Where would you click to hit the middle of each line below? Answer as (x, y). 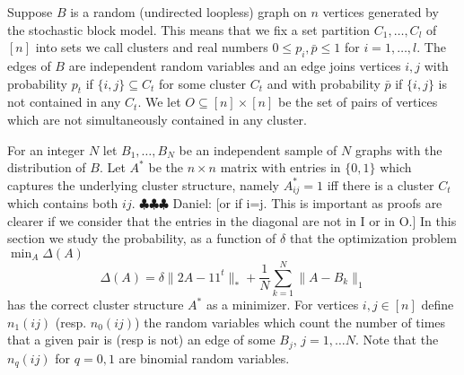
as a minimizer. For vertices (282, 305)
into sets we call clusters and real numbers (152, 47)
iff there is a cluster (381, 184)
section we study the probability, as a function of (142, 238)
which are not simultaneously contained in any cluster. (157, 119)
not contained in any (64, 102)
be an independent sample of (258, 149)
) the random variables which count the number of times (290, 322)
